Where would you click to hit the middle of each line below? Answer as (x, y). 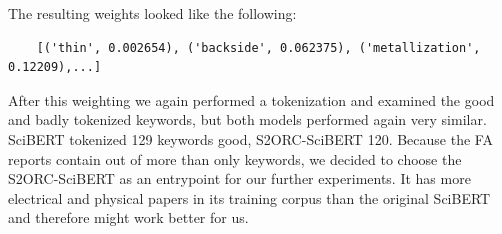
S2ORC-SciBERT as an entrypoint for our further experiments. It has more (239, 178)
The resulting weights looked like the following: (152, 13)
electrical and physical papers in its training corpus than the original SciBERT (249, 197)
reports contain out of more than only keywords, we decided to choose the (235, 158)
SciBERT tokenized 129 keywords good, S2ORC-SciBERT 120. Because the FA (250, 138)
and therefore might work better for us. (128, 217)
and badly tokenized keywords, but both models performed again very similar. (247, 119)
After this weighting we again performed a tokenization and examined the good (251, 99)
